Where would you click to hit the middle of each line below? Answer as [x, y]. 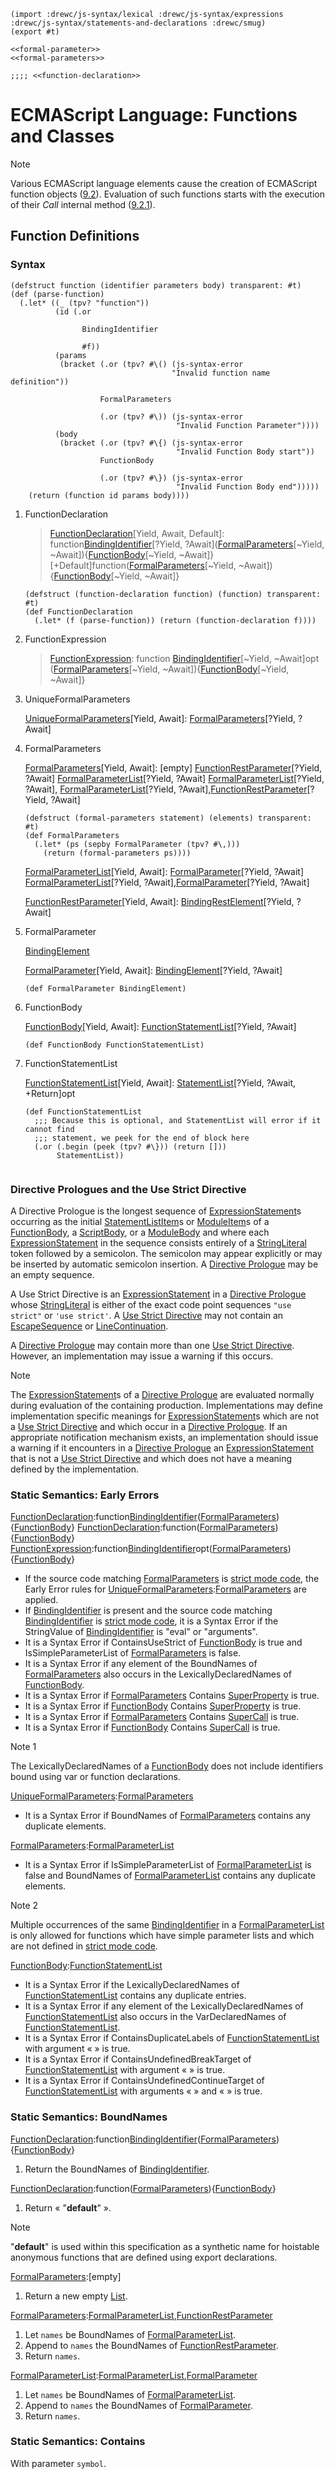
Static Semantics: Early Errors [85, 1495]
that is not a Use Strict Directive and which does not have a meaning [151, 1458]
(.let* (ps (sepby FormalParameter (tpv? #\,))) [137, 844]
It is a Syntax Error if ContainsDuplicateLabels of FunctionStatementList [172, 2038]
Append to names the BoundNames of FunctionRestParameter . [151, 2345]
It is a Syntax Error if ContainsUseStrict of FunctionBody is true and [163, 1642]
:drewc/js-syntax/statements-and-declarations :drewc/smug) [138, 23]
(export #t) [35, 32]
